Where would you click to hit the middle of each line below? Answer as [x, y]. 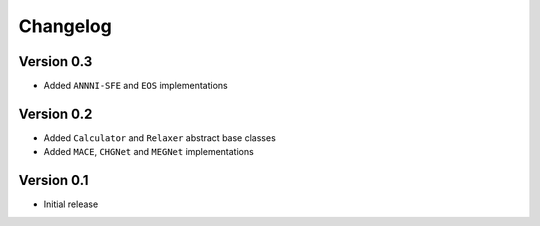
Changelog [65, 26]
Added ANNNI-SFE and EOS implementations [136, 86]
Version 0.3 [55, 61]
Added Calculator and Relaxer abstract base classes [160, 137]
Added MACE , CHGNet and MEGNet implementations [148, 152]
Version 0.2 [55, 113]
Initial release [71, 204]
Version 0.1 [53, 180]
